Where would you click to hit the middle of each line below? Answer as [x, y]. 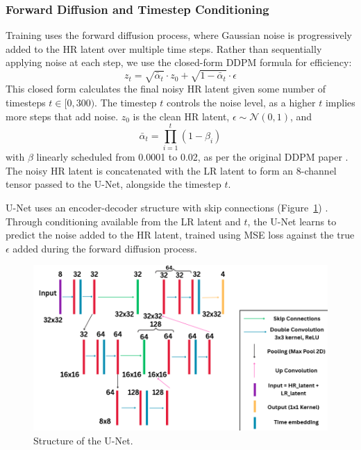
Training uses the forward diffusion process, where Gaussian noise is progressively [179, 35]
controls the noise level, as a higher [241, 102]
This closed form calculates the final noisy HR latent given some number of [166, 89]
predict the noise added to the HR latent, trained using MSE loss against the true [180, 235]
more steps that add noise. [62, 116]
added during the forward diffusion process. [105, 248]
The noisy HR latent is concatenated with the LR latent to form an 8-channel [171, 170]
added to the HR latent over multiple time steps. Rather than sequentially [164, 48]
